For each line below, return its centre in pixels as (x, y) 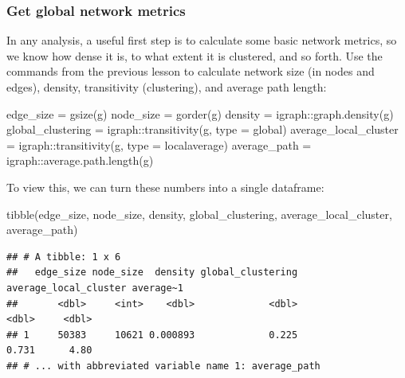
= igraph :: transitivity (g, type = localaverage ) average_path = (159, 144)
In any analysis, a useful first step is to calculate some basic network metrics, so (202, 40)
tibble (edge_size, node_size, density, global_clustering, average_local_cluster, (199, 214)
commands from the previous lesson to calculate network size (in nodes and (191, 71)
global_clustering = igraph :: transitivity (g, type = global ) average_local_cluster (202, 129)
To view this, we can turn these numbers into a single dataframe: (165, 187)
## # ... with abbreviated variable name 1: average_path (163, 366)
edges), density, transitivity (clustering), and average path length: (167, 87)
